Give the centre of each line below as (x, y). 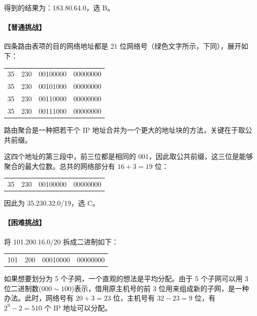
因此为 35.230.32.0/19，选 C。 (52, 203)
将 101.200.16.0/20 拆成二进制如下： (61, 241)
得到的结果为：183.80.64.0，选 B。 (59, 7)
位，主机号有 (134, 298)
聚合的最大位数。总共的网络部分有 (60, 166)
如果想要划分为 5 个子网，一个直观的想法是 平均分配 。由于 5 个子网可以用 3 (126, 278)
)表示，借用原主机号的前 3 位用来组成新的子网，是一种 (160, 288)
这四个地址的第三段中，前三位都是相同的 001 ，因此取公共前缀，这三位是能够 (128, 156)
